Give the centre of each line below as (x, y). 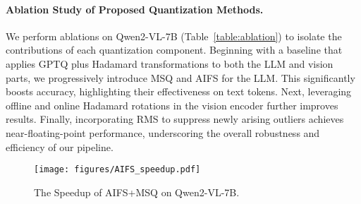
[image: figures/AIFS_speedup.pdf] (117, 170)
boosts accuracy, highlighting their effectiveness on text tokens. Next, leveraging (179, 91)
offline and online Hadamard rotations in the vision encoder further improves (172, 105)
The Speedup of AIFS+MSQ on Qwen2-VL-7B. (137, 192)
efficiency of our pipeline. (60, 146)
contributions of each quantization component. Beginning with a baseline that (174, 50)
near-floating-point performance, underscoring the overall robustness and (163, 132)
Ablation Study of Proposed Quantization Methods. (135, 9)
